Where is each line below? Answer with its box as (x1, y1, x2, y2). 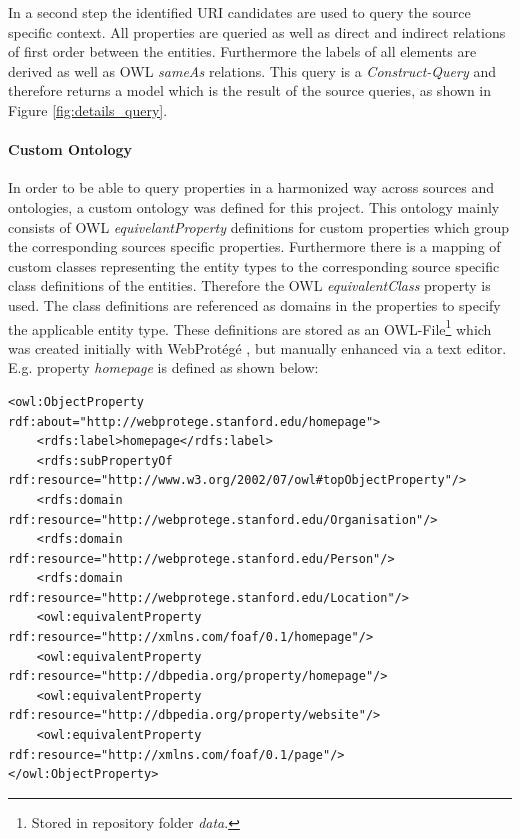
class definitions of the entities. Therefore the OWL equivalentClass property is (8, 275, 491, 296)
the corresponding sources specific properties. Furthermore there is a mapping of (8, 236, 501, 257)
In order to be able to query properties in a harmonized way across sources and (8, 177, 495, 198)
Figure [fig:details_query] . (8, 99, 168, 120)
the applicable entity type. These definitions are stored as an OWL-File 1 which (8, 315, 492, 339)
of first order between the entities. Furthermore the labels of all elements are (8, 41, 477, 62)
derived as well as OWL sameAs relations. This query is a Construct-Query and (8, 60, 496, 81)
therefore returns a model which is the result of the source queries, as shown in (8, 80, 491, 101)
